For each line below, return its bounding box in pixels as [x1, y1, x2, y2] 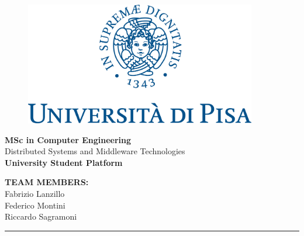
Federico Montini [5, 199, 65, 211]
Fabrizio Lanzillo [5, 188, 65, 200]
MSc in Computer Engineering [5, 133, 131, 145]
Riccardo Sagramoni [5, 210, 77, 223]
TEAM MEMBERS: [5, 176, 89, 188]
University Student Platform [5, 156, 123, 168]
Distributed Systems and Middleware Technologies [5, 145, 185, 157]
